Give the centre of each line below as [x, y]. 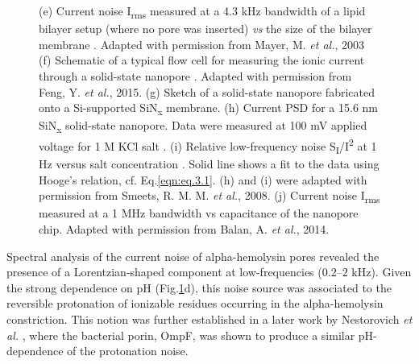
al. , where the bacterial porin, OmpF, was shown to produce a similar [181, 335]
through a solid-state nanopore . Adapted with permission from [195, 75]
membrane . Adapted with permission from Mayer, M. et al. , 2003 [202, 44]
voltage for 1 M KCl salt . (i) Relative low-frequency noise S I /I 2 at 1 [208, 146]
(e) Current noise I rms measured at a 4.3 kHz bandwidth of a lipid [202, 12]
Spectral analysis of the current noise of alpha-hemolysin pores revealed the [193, 256]
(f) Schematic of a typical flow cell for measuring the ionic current [202, 60]
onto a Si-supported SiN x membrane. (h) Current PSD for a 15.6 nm [209, 108]
